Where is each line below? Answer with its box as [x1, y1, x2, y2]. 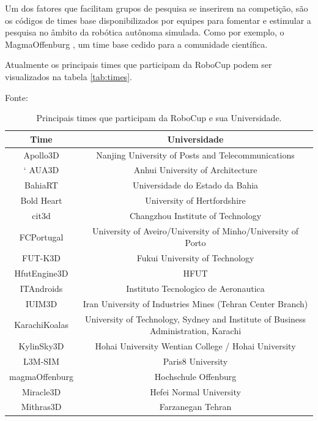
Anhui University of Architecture [133, 163, 257, 176]
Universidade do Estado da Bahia [132, 179, 259, 192]
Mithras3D [21, 400, 62, 413]
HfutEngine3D [14, 267, 68, 280]
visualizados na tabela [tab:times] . [5, 70, 132, 83]
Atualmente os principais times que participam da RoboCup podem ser [5, 58, 272, 71]
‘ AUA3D [23, 163, 59, 176]
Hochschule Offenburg [154, 370, 237, 382]
